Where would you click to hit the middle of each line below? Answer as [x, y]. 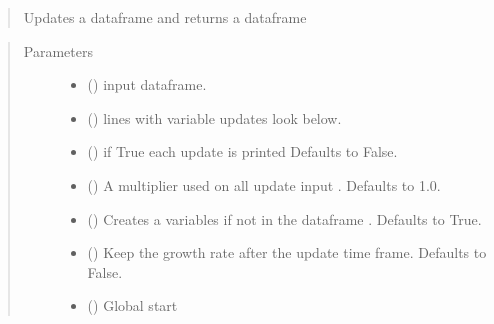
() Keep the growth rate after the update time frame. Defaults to [287, 252]
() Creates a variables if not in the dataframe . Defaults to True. [284, 218]
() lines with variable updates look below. [214, 117]
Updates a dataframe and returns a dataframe [165, 17]
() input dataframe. [147, 84]
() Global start [132, 305]
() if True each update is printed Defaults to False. [242, 151]
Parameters [58, 50]
